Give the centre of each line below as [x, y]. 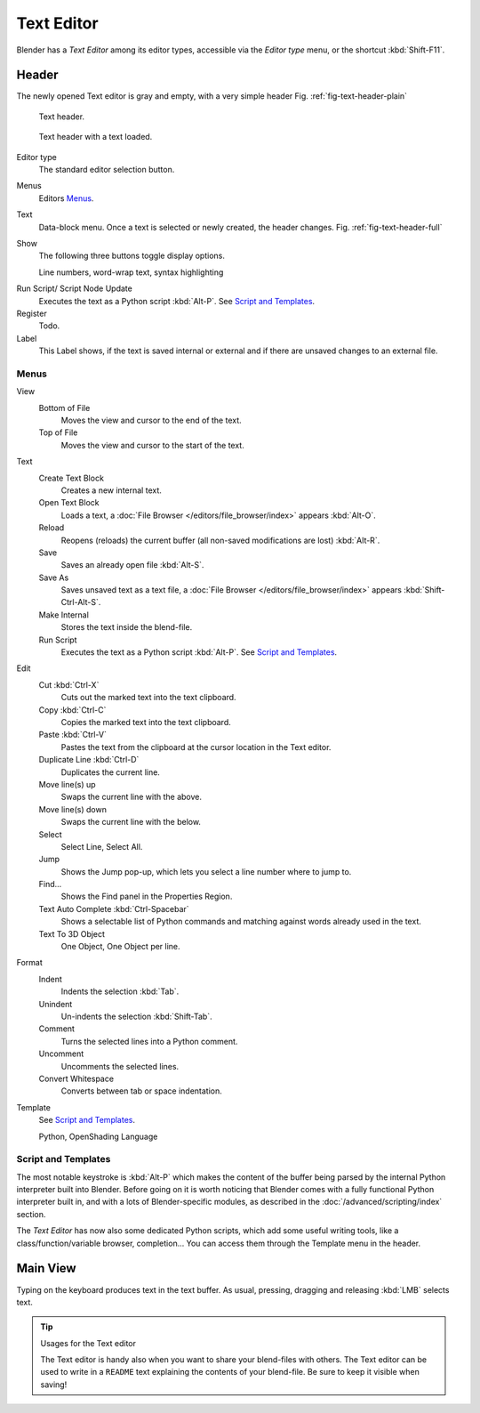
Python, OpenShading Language [98, 1136]
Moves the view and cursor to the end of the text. [151, 420]
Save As [54, 577]
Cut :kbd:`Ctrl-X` [69, 684]
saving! [54, 1385]
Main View [46, 1268]
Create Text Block [71, 478]
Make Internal [64, 615]
